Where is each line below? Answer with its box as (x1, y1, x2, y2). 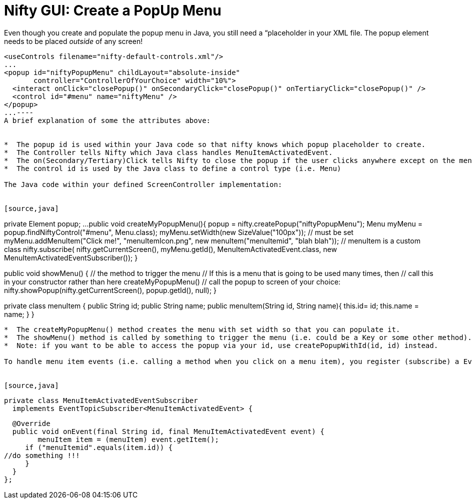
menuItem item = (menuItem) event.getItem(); (37, 435, 219, 443)
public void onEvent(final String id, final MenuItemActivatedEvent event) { (12, 427, 324, 435)
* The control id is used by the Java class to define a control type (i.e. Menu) (4, 164, 341, 172)
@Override (12, 419, 50, 427)
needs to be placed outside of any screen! (4, 36, 143, 45)
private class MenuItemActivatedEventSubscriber (4, 396, 198, 404)
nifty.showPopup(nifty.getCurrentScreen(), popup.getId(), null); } (4, 285, 217, 294)
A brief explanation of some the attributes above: (4, 116, 211, 124)
